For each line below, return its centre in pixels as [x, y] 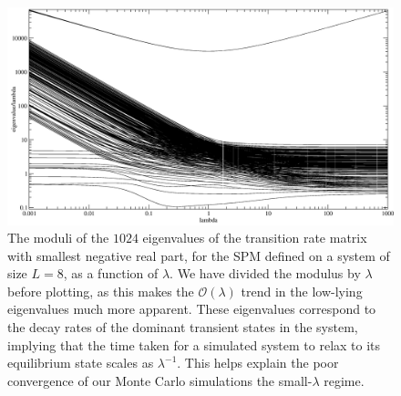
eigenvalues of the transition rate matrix [255, 238]
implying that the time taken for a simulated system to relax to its [194, 344]
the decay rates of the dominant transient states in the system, [183, 327]
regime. [344, 380]
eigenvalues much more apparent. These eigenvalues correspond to [192, 309]
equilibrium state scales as [81, 363]
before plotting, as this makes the [101, 291]
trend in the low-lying [302, 291]
